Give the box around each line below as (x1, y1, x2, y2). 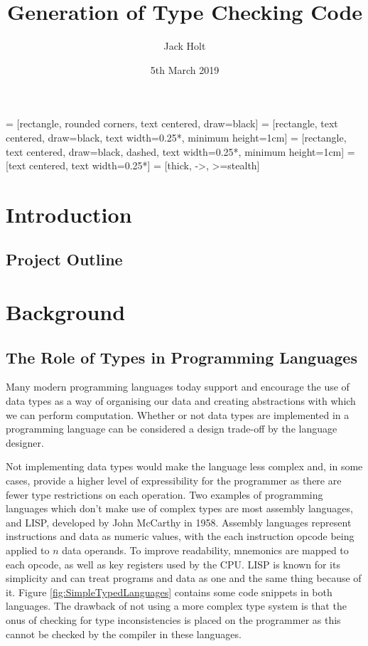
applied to (6, 542, 50, 557)
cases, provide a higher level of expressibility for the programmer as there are (6, 472, 342, 487)
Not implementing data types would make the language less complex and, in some (6, 459, 363, 474)
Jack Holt (163, 38, 206, 53)
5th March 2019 (150, 62, 220, 77)
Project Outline (6, 248, 123, 270)
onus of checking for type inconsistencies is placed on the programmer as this (6, 612, 341, 627)
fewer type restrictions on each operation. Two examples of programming (6, 487, 323, 502)
